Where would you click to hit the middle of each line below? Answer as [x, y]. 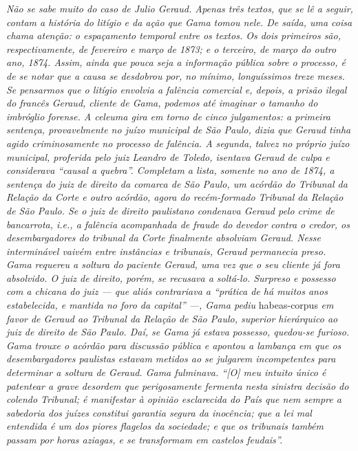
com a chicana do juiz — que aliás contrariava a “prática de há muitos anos [167, 291]
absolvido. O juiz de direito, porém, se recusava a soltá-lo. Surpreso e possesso [171, 277]
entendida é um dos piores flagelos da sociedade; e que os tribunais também [165, 426]
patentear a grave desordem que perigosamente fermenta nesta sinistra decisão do [178, 385]
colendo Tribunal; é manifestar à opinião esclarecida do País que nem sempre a [174, 399]
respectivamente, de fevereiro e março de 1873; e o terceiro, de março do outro [171, 48]
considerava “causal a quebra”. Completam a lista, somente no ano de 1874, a [170, 170]
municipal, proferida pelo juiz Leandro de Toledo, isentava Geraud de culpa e [168, 156]
